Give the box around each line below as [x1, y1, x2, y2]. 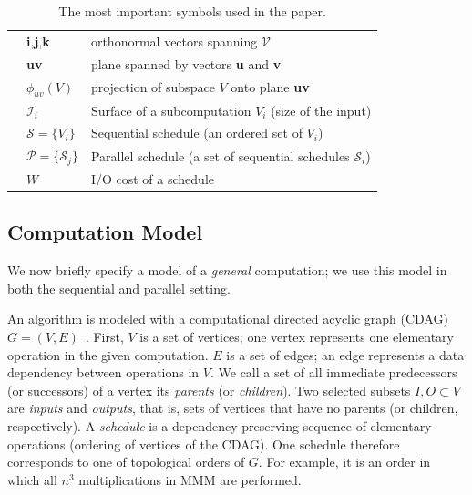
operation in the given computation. [7, 345, 209, 364]
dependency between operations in [7, 363, 200, 382]
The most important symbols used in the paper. [58, 2, 326, 20]
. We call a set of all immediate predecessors [210, 363, 457, 382]
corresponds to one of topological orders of [7, 452, 245, 471]
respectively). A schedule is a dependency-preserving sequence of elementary [7, 417, 432, 436]
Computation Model [7, 218, 203, 246]
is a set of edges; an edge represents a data [226, 345, 465, 364]
